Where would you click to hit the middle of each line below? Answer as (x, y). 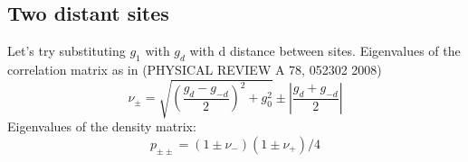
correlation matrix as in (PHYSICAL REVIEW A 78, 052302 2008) (195, 69)
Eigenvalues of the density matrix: (102, 126)
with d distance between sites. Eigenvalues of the (325, 51)
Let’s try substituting (67, 51)
